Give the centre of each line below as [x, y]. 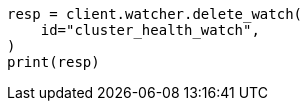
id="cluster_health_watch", [150, 30]
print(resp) [53, 62]
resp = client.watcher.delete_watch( [155, 14]
